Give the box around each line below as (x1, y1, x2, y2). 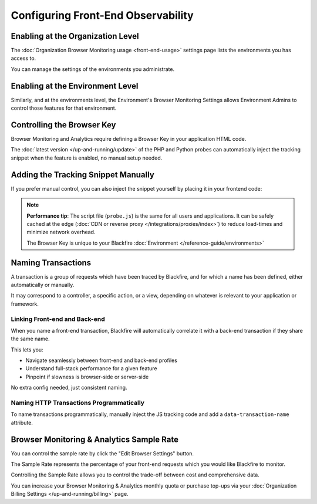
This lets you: (11, 346, 43, 353)
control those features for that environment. (11, 104, 117, 111)
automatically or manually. (11, 281, 75, 288)
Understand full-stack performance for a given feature (25, 365, 158, 372)
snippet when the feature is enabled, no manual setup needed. (11, 154, 163, 161)
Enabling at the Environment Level (11, 81, 139, 91)
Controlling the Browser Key (11, 120, 117, 130)
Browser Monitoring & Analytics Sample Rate (11, 434, 179, 444)
